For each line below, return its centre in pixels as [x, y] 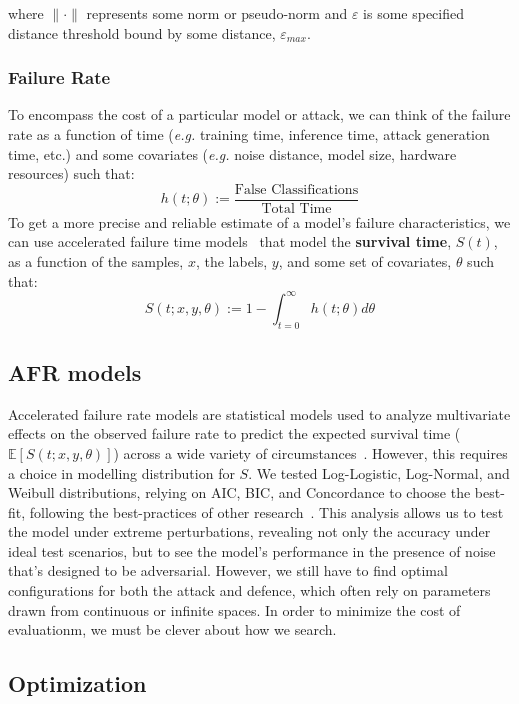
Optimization [77, 683]
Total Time [296, 208]
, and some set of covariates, [365, 261]
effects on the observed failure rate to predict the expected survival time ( [234, 433]
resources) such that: [71, 173]
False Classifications [296, 189]
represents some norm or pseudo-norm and [217, 13]
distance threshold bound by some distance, [142, 32]
